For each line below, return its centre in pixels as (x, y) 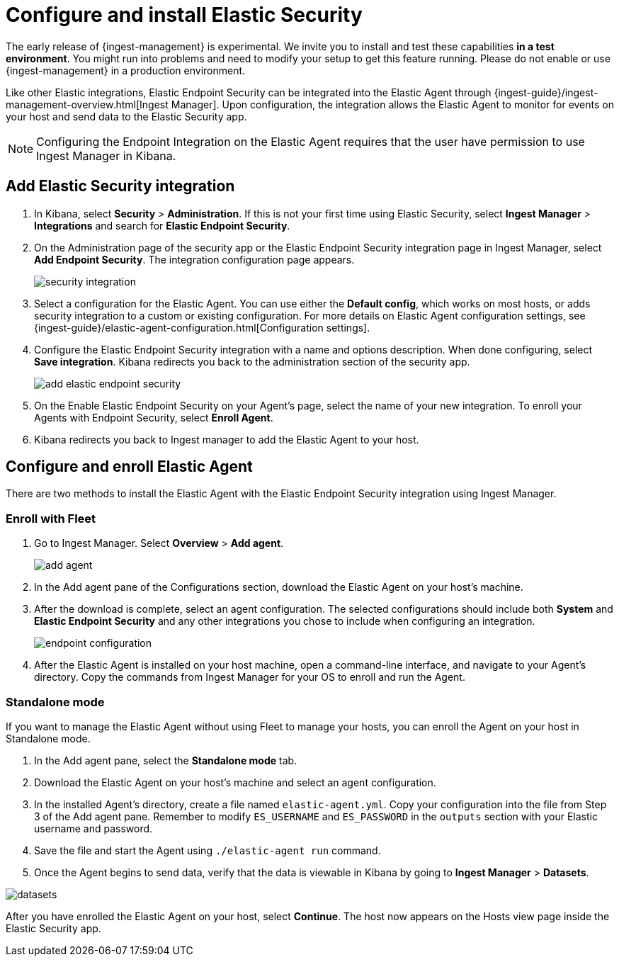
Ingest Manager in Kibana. (106, 155)
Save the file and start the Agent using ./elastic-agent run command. (208, 850)
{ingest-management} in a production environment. (126, 70)
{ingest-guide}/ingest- (546, 92)
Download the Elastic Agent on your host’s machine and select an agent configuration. (235, 782)
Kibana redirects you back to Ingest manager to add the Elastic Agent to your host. (227, 439)
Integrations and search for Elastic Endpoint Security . (162, 225)
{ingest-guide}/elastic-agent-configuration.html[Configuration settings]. (202, 327)
